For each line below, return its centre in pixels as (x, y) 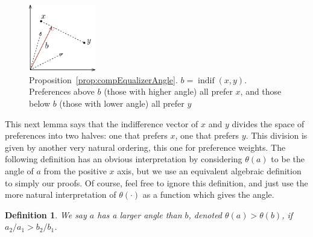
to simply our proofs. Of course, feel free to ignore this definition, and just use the (156, 182)
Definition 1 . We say (46, 214)
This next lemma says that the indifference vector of (102, 123)
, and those (261, 91)
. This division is (277, 135)
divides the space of (268, 123)
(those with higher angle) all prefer (168, 91)
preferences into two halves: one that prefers (86, 135)
